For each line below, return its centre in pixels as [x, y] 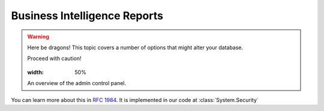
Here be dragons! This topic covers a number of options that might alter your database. [135, 47]
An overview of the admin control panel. [76, 83]
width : [36, 72]
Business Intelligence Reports [87, 16]
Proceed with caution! [54, 58]
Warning [38, 37]
